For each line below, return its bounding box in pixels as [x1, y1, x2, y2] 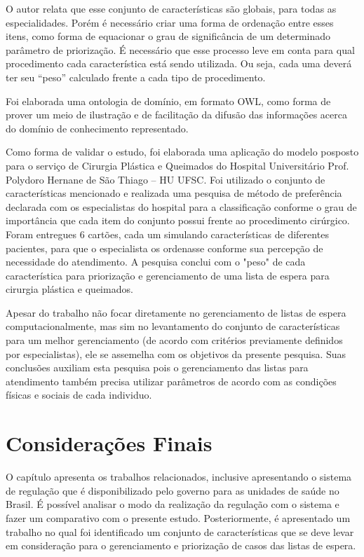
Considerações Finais [6, 429, 213, 458]
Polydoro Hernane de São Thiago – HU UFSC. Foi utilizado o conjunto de [6, 172, 325, 186]
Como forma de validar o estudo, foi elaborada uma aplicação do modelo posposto [6, 144, 359, 159]
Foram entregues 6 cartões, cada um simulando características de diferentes [6, 226, 329, 241]
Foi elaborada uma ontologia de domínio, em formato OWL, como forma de [6, 93, 331, 108]
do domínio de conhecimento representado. [6, 121, 189, 135]
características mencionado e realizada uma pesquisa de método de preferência [6, 186, 342, 200]
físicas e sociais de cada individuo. [6, 387, 152, 402]
